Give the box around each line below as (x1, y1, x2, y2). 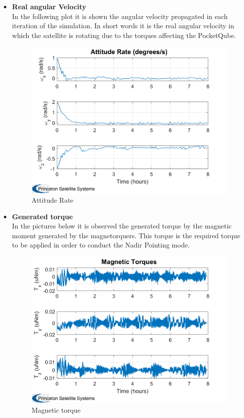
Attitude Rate (31, 195, 74, 205)
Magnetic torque (31, 404, 81, 415)
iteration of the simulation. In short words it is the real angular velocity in (12, 20, 234, 31)
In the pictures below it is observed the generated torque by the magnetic (12, 221, 232, 231)
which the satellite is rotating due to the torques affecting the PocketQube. (12, 30, 236, 40)
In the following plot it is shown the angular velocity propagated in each (12, 11, 228, 21)
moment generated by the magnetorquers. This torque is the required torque (12, 230, 241, 240)
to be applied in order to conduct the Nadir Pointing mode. (12, 240, 190, 250)
